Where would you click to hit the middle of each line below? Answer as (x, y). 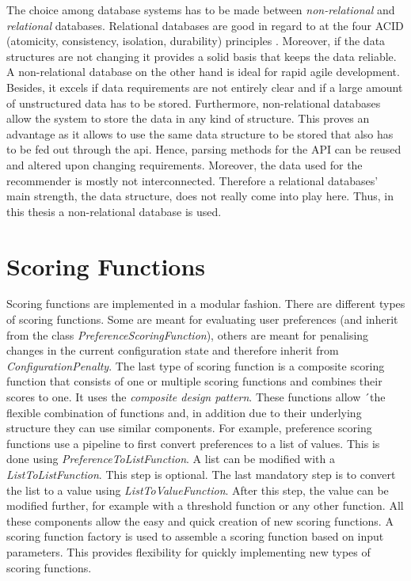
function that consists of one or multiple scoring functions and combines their (194, 381)
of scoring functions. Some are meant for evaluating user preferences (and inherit (202, 319)
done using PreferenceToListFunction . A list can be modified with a (171, 459)
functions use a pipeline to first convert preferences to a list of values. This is (193, 443)
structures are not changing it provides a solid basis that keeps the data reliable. (202, 56)
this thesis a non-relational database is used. (114, 211)
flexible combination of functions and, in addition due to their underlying (184, 412)
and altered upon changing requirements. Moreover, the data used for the (185, 164)
